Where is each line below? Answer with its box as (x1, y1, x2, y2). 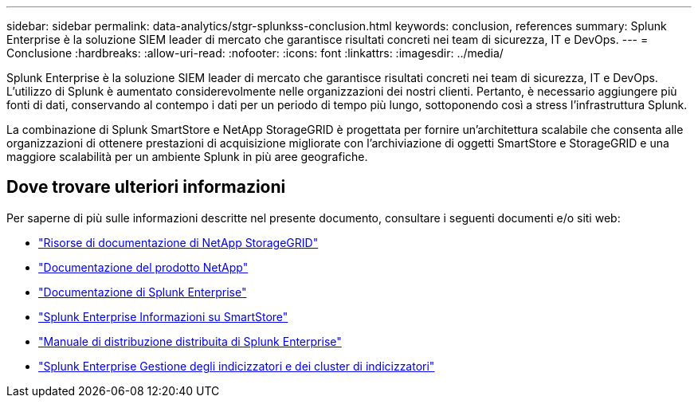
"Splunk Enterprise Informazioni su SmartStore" (38, 309, 288, 324)
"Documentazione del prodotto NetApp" (38, 260, 249, 274)
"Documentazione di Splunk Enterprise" (38, 284, 247, 299)
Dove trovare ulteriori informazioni (6, 177, 286, 198)
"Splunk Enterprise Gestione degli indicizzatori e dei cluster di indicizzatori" (38, 359, 435, 373)
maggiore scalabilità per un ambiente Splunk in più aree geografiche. (6, 150, 368, 163)
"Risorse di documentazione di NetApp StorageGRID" (38, 235, 319, 249)
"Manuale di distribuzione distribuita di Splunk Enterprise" (38, 334, 342, 348)
